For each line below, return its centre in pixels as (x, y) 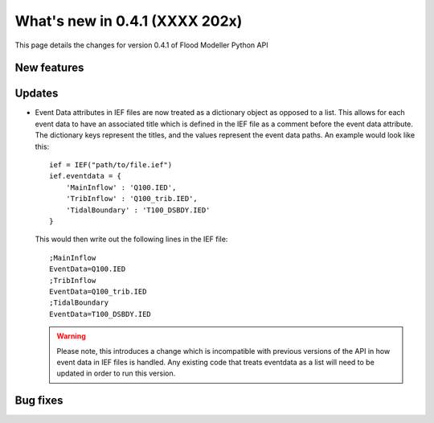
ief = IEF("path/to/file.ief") (111, 165)
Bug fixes (39, 401)
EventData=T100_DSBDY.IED (100, 314)
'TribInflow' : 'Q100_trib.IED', (132, 199)
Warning (71, 336)
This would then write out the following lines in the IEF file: (131, 239)
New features (49, 68)
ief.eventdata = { (86, 176)
